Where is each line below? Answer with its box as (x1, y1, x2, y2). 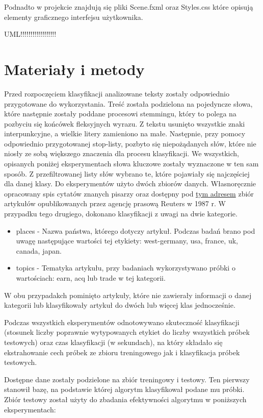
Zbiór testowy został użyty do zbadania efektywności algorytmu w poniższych (4, 394, 247, 404)
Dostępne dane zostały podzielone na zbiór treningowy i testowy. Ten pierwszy (4, 374, 250, 384)
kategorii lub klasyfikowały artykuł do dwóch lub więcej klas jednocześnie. (4, 300, 235, 310)
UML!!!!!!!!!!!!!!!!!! (4, 29, 57, 39)
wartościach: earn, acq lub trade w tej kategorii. (16, 273, 166, 283)
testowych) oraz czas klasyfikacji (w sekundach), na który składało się (4, 336, 223, 347)
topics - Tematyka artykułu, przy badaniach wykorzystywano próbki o (16, 262, 235, 273)
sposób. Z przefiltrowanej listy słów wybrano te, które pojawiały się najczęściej (4, 168, 250, 179)
